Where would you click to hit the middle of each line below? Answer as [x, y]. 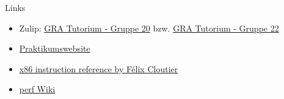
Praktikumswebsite [55, 48]
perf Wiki [37, 89]
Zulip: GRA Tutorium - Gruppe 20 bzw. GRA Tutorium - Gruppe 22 [149, 28]
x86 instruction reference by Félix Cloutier [99, 68]
